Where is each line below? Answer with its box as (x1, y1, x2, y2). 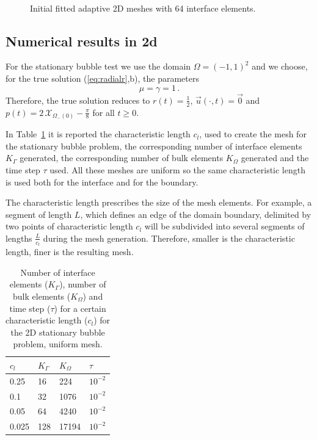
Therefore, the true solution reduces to (5, 93, 150, 106)
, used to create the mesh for (199, 128, 307, 140)
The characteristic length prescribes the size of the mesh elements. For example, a (5, 196, 312, 209)
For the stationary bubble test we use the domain (5, 60, 191, 73)
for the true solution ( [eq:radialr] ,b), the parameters (5, 71, 199, 84)
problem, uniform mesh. (13, 337, 103, 350)
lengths (5, 231, 32, 244)
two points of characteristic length (5, 220, 133, 233)
